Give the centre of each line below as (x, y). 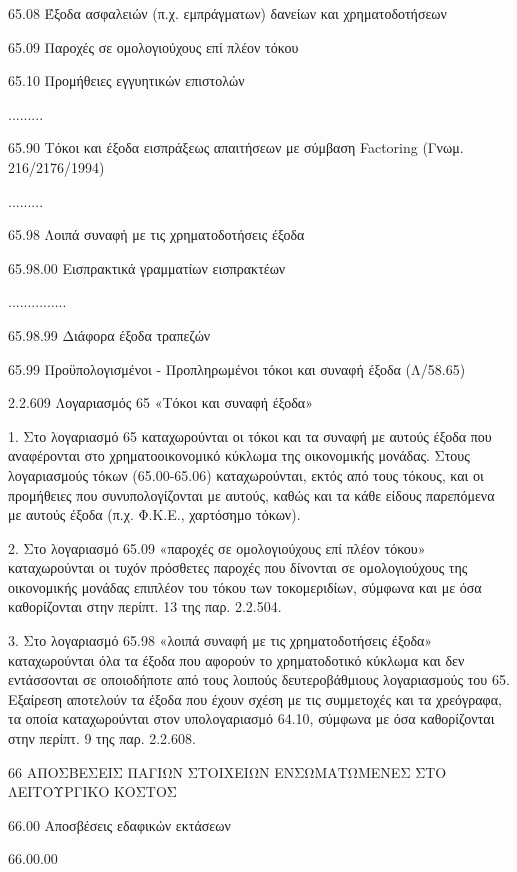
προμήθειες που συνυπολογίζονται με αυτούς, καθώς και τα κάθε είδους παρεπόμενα (251, 494)
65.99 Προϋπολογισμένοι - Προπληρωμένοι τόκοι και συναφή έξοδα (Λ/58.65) (237, 368)
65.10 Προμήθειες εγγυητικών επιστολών (126, 80)
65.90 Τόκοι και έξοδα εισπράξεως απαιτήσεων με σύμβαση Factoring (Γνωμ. (236, 147)
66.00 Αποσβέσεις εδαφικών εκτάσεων (119, 824)
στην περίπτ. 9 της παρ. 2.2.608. (102, 738)
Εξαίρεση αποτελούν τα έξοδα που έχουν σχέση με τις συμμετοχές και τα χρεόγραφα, (255, 698)
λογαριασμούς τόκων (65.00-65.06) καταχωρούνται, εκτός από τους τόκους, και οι (246, 474)
